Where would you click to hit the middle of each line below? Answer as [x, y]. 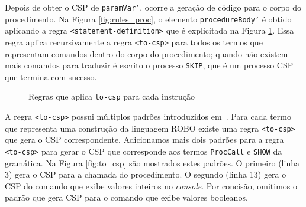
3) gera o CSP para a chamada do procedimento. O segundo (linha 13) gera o [146, 174]
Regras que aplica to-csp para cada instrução [112, 96]
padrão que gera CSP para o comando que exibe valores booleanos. [126, 197]
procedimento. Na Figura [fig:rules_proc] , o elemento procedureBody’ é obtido [148, 19]
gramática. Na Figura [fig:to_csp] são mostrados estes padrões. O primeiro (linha [152, 162]
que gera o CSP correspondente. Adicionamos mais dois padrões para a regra [144, 139]
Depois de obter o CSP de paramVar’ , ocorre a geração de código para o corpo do [153, 7]
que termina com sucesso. [51, 76]
